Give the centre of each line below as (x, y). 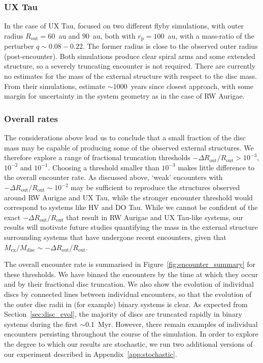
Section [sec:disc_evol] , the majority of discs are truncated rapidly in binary (123, 314)
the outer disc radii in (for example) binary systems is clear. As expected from (126, 304)
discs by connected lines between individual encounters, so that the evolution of (128, 294)
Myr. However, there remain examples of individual (178, 324)
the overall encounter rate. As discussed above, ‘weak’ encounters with (113, 177)
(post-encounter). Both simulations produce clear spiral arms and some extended (130, 56)
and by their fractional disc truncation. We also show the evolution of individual (129, 284)
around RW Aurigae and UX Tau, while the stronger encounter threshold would (128, 197)
